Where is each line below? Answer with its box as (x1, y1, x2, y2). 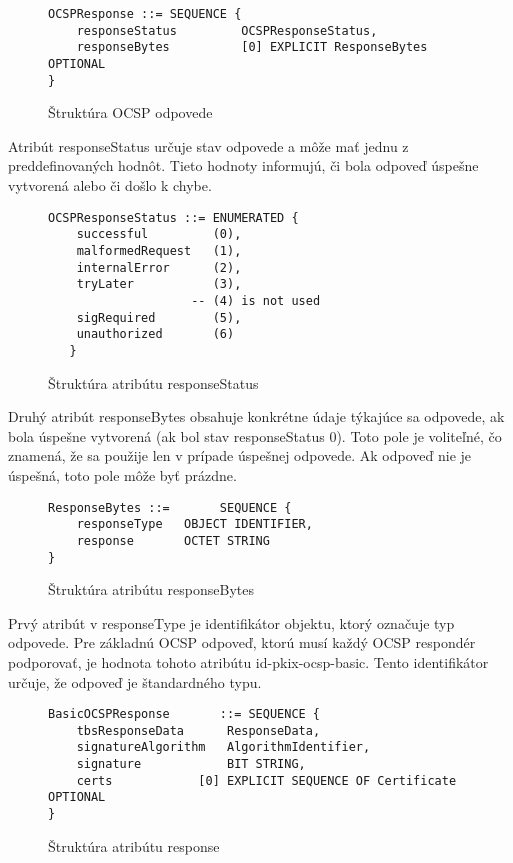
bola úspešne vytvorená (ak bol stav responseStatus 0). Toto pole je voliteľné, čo (8, 425, 502, 446)
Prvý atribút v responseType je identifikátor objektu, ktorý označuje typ (8, 612, 455, 633)
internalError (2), (76, 260, 242, 275)
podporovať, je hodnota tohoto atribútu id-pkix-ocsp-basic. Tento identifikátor (8, 651, 489, 672)
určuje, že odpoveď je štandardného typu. (8, 671, 262, 692)
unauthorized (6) (76, 327, 235, 342)
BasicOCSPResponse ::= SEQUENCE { (48, 707, 321, 722)
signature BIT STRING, (76, 757, 306, 772)
